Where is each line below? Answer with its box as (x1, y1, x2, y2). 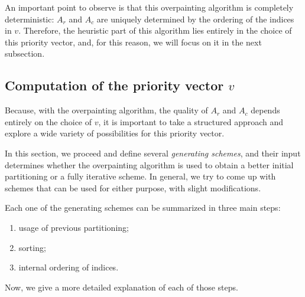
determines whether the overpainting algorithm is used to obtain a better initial (5, 158, 294, 171)
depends (251, 104, 280, 116)
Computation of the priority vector (5, 76, 224, 94)
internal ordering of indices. (18, 261, 119, 273)
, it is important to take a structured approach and (98, 115, 284, 128)
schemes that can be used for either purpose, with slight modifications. (5, 181, 261, 194)
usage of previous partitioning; (18, 221, 129, 233)
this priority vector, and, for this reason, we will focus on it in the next (5, 35, 262, 48)
